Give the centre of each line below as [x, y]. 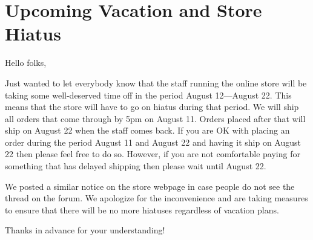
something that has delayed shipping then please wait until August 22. [136, 166]
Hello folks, [26, 63]
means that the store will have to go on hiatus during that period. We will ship [152, 107]
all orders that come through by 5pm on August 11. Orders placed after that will [155, 118]
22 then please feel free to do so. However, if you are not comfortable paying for [153, 154]
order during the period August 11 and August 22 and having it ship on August [153, 142]
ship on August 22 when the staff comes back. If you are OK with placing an [147, 130]
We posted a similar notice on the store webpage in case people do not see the [150, 186]
